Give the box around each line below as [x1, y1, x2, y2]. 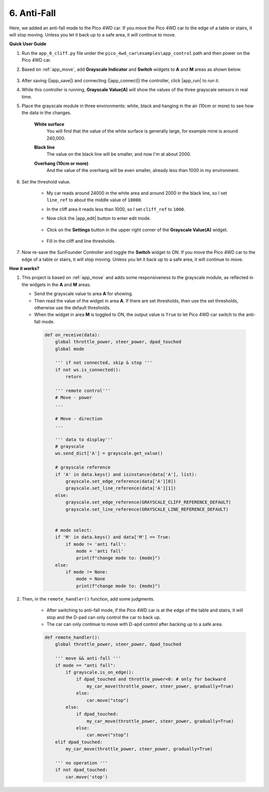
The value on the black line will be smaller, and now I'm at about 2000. [46, 151, 191, 157]
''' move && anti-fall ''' [55, 655, 122, 661]
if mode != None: [65, 569, 108, 575]
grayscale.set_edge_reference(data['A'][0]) [65, 478, 176, 484]
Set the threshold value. [21, 178, 71, 184]
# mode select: [55, 527, 92, 533]
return [65, 374, 82, 380]
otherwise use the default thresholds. [34, 305, 111, 311]
